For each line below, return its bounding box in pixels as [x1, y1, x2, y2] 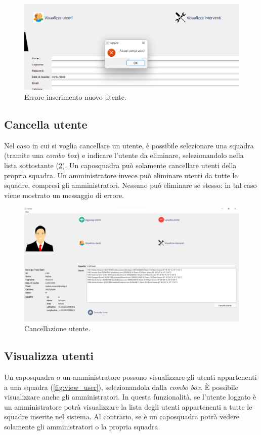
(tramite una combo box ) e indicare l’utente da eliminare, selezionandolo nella [4, 150, 244, 161]
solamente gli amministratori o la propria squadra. [4, 421, 160, 431]
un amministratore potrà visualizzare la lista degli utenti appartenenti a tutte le [4, 401, 252, 412]
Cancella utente [4, 116, 88, 132]
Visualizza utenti [4, 348, 94, 364]
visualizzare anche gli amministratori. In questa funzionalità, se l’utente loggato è [4, 391, 256, 402]
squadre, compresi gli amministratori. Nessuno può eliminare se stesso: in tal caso [4, 180, 257, 190]
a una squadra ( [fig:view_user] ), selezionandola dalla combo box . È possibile [4, 381, 238, 392]
